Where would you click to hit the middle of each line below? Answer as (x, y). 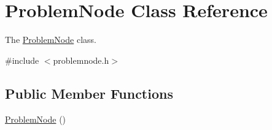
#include (22, 60)
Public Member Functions (89, 93)
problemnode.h (81, 60)
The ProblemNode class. (51, 40)
